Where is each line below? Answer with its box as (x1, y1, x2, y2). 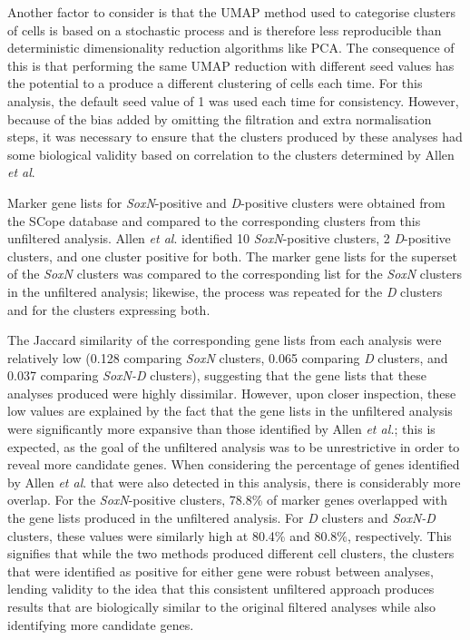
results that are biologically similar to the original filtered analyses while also (7, 597, 436, 615)
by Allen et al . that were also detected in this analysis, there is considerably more (7, 472, 461, 491)
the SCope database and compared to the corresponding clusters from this (7, 211, 421, 230)
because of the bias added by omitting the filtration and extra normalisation (7, 109, 432, 128)
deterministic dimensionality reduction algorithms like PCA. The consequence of (7, 38, 455, 57)
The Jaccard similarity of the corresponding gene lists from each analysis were (7, 330, 442, 350)
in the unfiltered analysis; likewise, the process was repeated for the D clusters (7, 281, 443, 300)
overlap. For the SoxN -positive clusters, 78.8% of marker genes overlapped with (7, 490, 447, 509)
